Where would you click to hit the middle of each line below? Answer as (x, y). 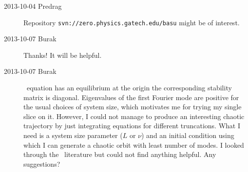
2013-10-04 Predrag (33, 6)
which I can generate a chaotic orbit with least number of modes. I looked (134, 145)
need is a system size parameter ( (73, 135)
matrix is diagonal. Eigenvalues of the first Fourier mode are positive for (131, 97)
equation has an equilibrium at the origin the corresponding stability (129, 88)
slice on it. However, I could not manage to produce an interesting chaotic (134, 116)
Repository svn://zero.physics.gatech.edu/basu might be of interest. (132, 22)
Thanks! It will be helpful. (63, 55)
